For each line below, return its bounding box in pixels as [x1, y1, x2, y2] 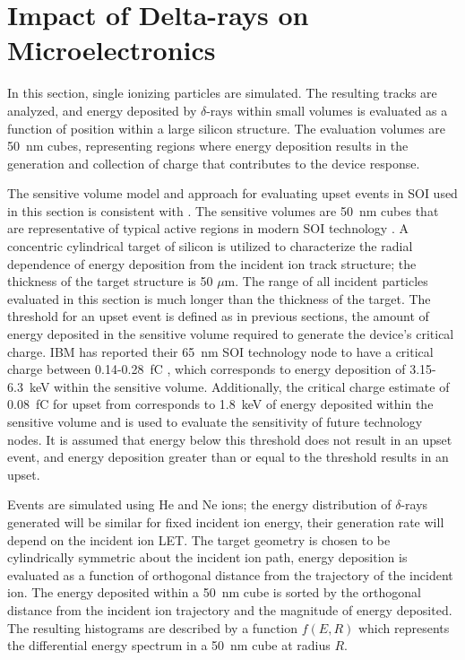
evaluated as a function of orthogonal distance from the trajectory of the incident [7, 565, 453, 584]
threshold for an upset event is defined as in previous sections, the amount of [7, 307, 429, 326]
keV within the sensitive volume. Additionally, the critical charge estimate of [29, 377, 450, 395]
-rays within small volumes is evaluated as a [206, 100, 448, 119]
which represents [357, 618, 450, 637]
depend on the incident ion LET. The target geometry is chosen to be [7, 530, 391, 549]
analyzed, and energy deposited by [7, 100, 197, 119]
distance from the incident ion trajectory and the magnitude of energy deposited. [7, 600, 452, 619]
